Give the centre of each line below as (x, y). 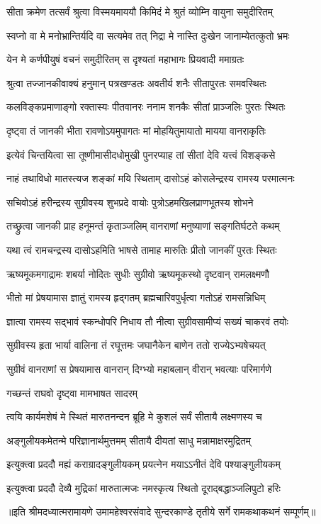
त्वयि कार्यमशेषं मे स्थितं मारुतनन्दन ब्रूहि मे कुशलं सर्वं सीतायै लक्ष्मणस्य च (134, 417)
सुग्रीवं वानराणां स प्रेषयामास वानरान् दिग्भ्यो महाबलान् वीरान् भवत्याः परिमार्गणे (139, 368)
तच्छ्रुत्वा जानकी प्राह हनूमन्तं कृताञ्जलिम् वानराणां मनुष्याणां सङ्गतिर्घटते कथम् (143, 226)
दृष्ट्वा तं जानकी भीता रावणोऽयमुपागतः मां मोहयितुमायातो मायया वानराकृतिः (136, 130)
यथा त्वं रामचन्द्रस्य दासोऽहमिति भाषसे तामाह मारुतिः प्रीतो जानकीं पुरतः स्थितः (142, 249)
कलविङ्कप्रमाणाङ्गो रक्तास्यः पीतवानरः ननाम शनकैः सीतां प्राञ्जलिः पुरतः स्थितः (146, 107)
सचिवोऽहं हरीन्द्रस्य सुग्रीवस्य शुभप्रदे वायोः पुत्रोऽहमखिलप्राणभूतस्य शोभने (130, 202)
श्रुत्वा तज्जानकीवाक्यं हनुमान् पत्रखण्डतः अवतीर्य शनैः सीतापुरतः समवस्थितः (136, 83)
